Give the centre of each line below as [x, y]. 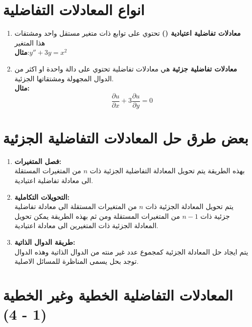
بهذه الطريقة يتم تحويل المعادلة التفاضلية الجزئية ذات [167, 171]
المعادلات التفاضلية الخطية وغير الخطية [118, 295]
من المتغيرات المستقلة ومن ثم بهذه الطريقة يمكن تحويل [97, 216]
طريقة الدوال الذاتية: [45, 242]
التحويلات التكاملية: [42, 197]
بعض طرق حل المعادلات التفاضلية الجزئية [126, 137]
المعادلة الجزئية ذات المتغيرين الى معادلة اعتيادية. [86, 225]
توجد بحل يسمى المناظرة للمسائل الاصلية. [77, 261]
